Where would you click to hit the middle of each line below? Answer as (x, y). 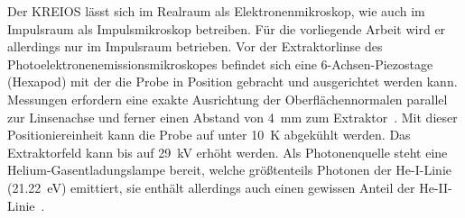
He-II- (436, 187)
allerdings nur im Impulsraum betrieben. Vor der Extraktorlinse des (195, 46)
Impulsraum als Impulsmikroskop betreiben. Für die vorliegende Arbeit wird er (227, 28)
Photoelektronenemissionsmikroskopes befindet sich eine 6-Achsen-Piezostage (220, 64)
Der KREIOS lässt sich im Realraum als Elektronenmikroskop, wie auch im (216, 11)
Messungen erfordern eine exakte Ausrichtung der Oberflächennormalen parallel (228, 99)
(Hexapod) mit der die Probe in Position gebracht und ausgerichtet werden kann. (232, 82)
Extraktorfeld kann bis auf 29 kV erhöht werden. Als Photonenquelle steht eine (228, 152)
